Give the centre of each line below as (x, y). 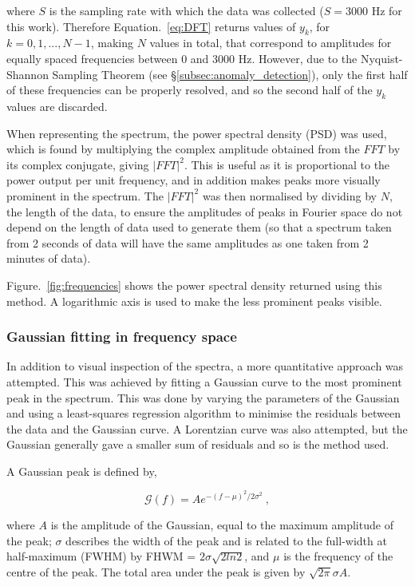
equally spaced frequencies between (92, 58)
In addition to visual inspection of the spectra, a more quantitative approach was (205, 366)
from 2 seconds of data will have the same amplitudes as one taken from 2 (188, 242)
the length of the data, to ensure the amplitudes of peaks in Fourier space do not (205, 211)
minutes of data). (49, 258)
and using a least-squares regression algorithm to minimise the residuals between (204, 413)
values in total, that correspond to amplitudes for (271, 43)
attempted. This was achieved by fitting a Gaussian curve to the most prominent (204, 381)
